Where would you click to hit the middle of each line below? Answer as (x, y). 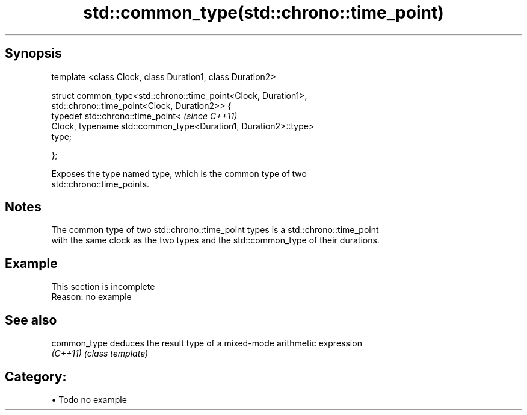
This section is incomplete (103, 287)
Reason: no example (91, 297)
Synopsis (33, 54)
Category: (36, 376)
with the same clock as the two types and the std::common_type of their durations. (215, 240)
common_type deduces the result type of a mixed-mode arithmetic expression (207, 343)
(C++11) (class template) (100, 354)
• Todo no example (89, 399)
